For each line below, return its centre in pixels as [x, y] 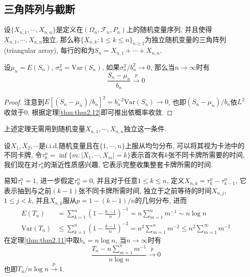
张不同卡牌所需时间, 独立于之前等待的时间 [145, 190]
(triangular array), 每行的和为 [49, 50]
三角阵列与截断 [39, 9]
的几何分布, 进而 [161, 200]
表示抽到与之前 [28, 190]
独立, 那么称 [62, 39]
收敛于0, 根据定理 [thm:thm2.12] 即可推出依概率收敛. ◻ [88, 112]
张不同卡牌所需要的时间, [206, 155]
